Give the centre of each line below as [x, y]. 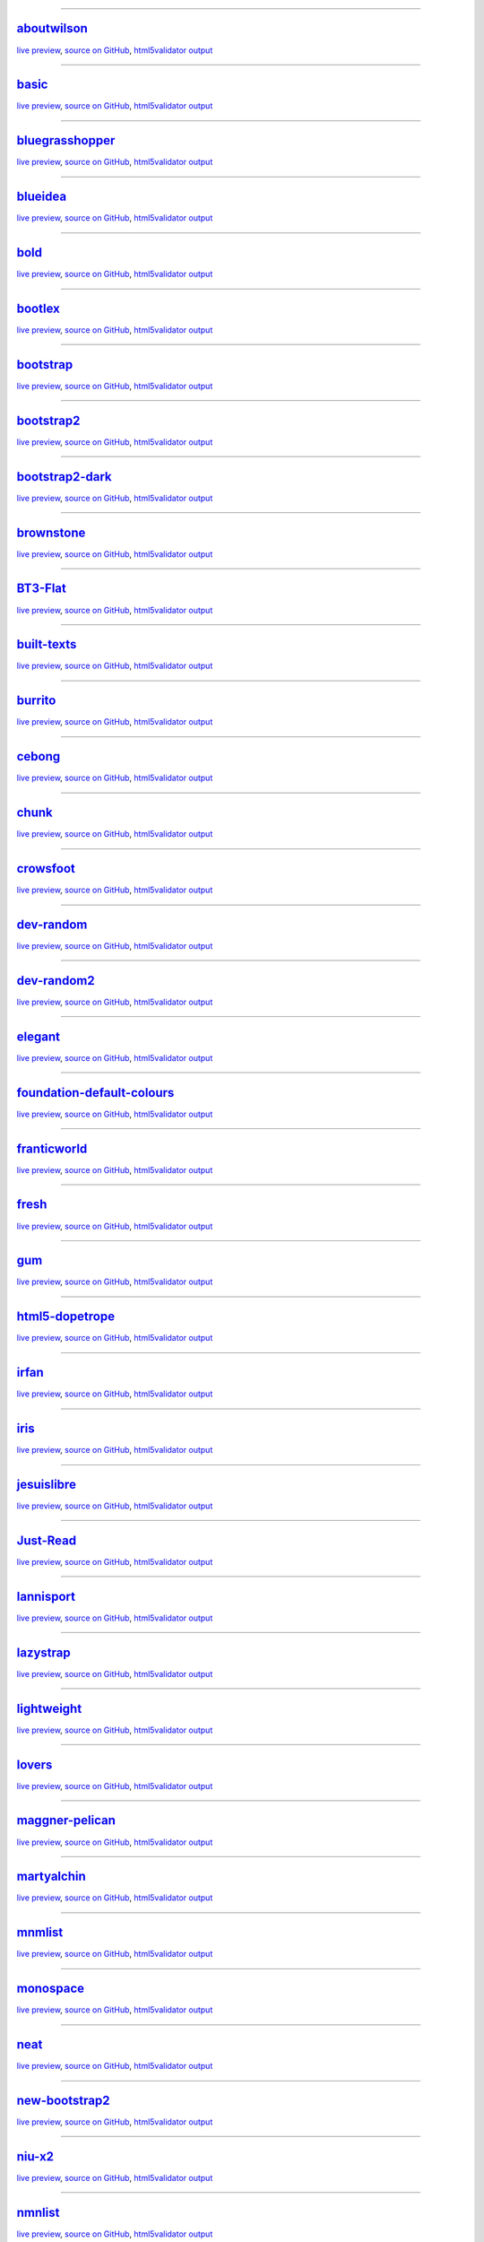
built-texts [47, 644]
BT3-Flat [41, 589]
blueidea [42, 197]
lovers [35, 1764]
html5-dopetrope [66, 1317]
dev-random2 [56, 981]
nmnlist [38, 2212]
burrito [36, 701]
